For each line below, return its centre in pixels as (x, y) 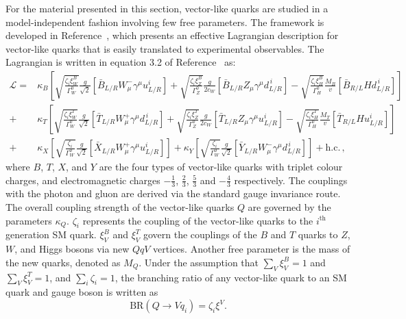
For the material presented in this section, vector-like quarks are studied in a (167, 8)
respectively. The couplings (291, 180)
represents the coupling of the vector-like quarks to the (198, 220)
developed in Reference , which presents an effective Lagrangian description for (172, 35)
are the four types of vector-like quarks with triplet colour (221, 167)
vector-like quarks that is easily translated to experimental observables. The (165, 48)
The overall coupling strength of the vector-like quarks (120, 207)
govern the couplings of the (200, 234)
